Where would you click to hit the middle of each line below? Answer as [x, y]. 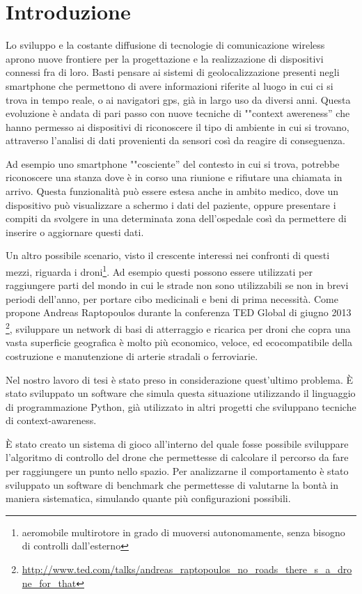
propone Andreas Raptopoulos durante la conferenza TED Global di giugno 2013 [179, 312]
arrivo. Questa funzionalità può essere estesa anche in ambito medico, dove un [172, 191]
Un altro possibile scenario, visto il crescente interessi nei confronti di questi [168, 255]
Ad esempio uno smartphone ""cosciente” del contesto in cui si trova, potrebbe [173, 163]
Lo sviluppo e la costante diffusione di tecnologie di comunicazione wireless [165, 45]
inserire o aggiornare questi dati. [75, 232]
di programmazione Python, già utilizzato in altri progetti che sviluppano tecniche [181, 406]
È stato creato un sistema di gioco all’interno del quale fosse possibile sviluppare [177, 443]
